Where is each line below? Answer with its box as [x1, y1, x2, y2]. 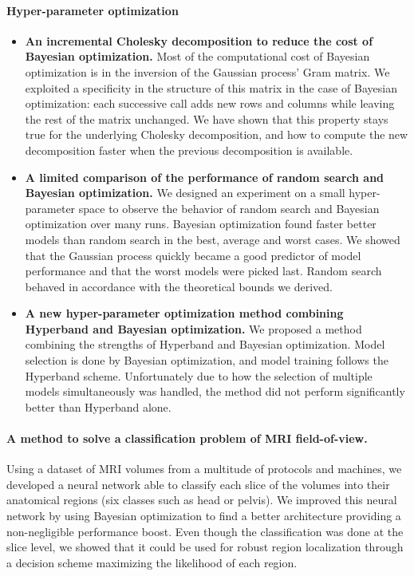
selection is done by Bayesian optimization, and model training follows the [25, 352, 388, 369]
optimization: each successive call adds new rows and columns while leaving [25, 95, 395, 112]
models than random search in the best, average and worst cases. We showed [25, 231, 400, 247]
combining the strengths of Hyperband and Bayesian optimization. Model [25, 336, 385, 353]
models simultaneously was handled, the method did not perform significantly [25, 383, 405, 400]
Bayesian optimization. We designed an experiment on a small [25, 184, 345, 201]
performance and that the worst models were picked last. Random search [25, 262, 382, 279]
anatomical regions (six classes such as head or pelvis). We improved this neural [6, 491, 397, 508]
